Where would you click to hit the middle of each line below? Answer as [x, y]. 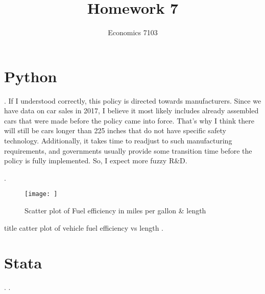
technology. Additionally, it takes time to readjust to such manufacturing [118, 141]
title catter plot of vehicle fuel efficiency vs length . [84, 227]
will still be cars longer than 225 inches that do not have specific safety [115, 130]
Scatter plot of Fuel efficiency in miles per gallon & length [115, 211]
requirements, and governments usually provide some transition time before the [128, 150]
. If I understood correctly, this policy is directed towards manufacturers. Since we [133, 100]
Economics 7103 [133, 32]
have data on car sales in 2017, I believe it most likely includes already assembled [131, 111]
